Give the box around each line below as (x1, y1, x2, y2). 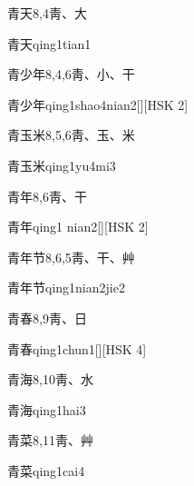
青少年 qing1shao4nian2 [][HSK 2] (7, 94, 189, 114)
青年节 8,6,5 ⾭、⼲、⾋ (7, 247, 135, 266)
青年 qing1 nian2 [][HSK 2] (7, 217, 149, 236)
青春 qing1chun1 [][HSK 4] (7, 339, 147, 358)
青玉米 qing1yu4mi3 (7, 155, 116, 174)
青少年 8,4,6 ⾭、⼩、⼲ (7, 64, 135, 84)
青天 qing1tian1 (7, 34, 92, 53)
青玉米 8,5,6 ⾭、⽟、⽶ (7, 125, 135, 144)
